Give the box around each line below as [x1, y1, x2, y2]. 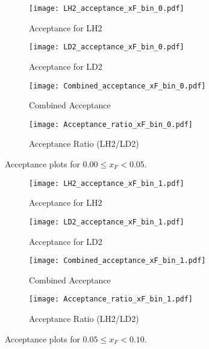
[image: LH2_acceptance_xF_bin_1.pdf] [29, 179, 184, 188]
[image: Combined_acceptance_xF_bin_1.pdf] [29, 256, 206, 265]
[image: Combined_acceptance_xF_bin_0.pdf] [29, 81, 206, 90]
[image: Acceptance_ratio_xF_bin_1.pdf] [29, 295, 193, 304]
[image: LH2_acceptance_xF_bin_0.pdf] [29, 4, 184, 13]
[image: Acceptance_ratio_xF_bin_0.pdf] [29, 120, 193, 129]
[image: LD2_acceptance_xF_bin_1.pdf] [29, 217, 184, 226]
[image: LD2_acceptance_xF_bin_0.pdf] [29, 43, 184, 52]
